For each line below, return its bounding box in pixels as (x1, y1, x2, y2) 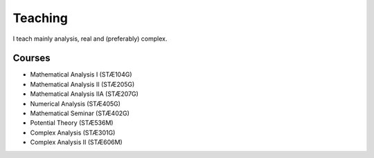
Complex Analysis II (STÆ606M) (30, 138, 123, 146)
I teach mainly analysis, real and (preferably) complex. (12, 34, 168, 43)
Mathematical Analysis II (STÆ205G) (30, 80, 135, 88)
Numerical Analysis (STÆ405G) (30, 99, 121, 108)
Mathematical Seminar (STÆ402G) (30, 109, 130, 117)
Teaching (12, 10, 69, 26)
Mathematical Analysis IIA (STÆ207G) (30, 90, 139, 98)
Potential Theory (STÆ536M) (30, 119, 114, 127)
